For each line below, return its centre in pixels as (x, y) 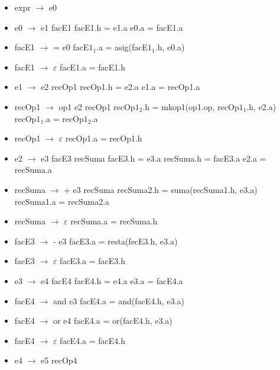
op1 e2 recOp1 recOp (97, 106)
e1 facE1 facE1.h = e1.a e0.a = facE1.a (112, 27)
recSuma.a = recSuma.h (114, 221)
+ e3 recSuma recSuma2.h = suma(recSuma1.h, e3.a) (161, 189)
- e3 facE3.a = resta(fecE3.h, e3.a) (115, 241)
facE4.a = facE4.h (92, 340)
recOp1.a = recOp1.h (104, 138)
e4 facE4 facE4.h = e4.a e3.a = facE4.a (112, 280)
